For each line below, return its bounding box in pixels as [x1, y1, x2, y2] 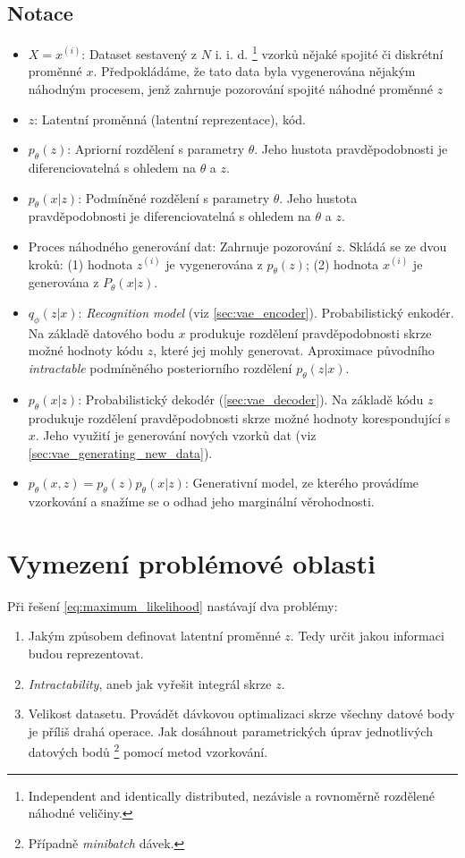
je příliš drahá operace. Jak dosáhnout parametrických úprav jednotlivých [28, 721, 433, 740]
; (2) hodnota [305, 254, 379, 273]
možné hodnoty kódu [28, 341, 144, 360]
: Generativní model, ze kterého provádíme [184, 473, 419, 492]
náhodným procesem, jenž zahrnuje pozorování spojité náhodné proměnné [28, 80, 434, 98]
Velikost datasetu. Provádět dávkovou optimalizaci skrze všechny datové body [28, 704, 455, 723]
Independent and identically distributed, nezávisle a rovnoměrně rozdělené [28, 786, 435, 804]
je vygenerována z [165, 254, 263, 273]
